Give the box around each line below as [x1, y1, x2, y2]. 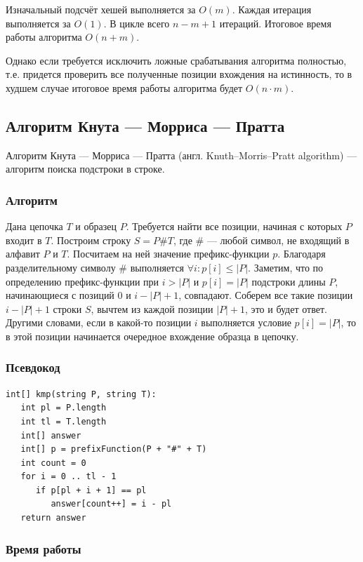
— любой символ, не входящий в [206, 232, 350, 247]
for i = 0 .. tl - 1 [20, 471, 117, 482]
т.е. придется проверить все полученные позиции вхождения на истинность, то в [6, 67, 352, 81]
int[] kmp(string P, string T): [6, 389, 157, 399]
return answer [20, 513, 86, 523]
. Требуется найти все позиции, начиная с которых [126, 219, 343, 234]
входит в [6, 232, 42, 247]
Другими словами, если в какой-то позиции [6, 315, 192, 330]
